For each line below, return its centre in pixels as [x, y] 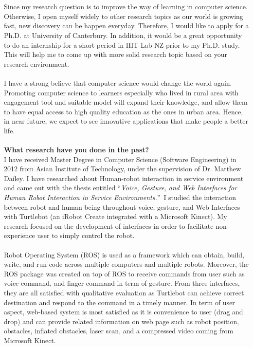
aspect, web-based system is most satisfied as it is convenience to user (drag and [124, 312]
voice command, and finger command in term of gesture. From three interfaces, [122, 283]
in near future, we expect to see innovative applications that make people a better [126, 121]
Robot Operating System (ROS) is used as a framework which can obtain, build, [124, 254]
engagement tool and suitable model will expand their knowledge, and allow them [126, 102]
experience [19, 235]
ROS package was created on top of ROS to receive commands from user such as [124, 273]
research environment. [36, 64]
